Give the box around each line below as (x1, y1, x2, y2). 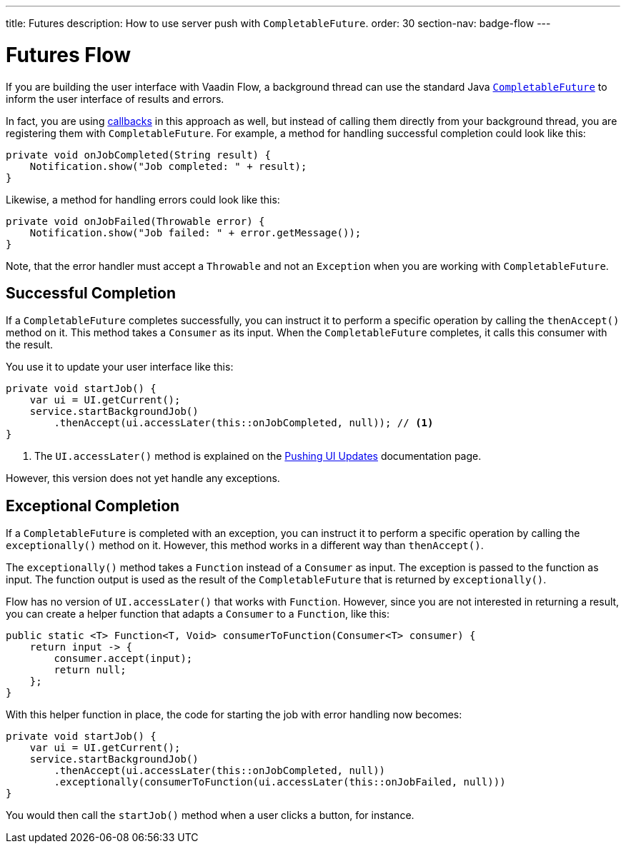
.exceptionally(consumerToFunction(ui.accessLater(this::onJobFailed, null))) (54, 776, 506, 788)
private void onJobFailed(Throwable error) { (6, 215, 265, 227)
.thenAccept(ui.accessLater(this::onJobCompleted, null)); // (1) (54, 417, 434, 429)
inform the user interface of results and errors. (6, 92, 224, 105)
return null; (54, 664, 126, 676)
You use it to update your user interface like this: (6, 361, 234, 373)
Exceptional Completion (6, 496, 180, 515)
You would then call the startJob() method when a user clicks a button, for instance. (6, 809, 414, 822)
